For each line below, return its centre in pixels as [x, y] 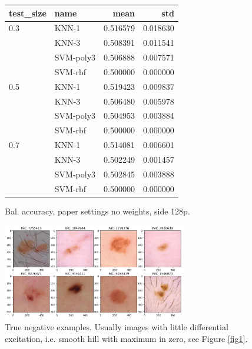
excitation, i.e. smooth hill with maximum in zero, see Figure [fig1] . [126, 338]
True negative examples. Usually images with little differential [117, 327]
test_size [28, 13]
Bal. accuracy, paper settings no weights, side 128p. [97, 211]
